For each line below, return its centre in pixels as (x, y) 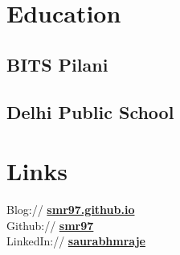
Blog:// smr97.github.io (71, 210)
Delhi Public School (90, 111)
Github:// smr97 (50, 225)
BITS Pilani (57, 64)
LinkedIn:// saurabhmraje (76, 241)
